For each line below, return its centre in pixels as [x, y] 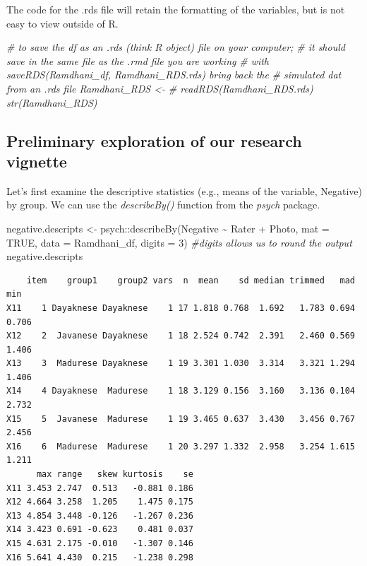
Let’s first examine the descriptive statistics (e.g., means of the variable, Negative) [185, 190]
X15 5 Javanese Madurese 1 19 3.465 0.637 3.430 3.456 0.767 [181, 419]
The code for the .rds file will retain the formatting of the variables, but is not [176, 9]
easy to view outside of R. [62, 23]
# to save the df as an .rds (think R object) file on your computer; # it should [176, 47]
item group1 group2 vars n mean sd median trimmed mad [191, 280]
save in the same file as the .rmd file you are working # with [138, 60]
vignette [37, 161]
